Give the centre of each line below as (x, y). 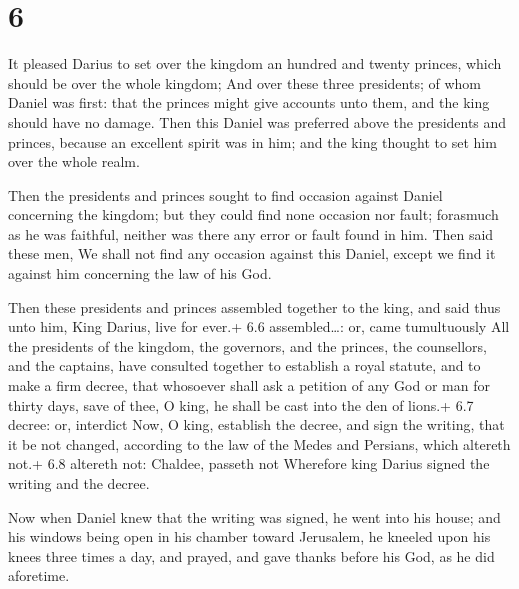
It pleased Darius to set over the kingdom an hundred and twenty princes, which (255, 63)
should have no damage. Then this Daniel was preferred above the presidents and (257, 121)
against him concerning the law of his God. (140, 273)
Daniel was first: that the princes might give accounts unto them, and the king (249, 102)
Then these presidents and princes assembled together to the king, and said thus (254, 306)
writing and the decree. (79, 483)
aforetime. (39, 575)
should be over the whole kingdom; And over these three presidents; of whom (244, 82)
